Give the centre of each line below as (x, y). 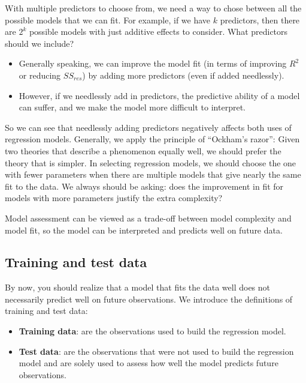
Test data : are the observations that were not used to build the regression (156, 351)
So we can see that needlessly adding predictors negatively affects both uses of (148, 127)
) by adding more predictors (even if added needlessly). (183, 75)
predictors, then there (260, 20)
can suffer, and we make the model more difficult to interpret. (132, 107)
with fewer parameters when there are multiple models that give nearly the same (153, 174)
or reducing (40, 75)
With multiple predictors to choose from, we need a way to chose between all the (153, 8)
